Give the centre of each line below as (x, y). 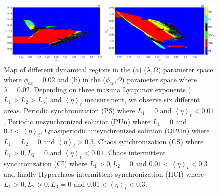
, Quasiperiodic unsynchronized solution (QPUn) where (125, 131)
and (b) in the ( (81, 79)
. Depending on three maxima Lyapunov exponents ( (110, 90)
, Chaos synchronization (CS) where (148, 141)
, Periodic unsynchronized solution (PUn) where (77, 121)
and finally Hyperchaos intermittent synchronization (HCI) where (104, 174)
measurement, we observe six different (142, 99)
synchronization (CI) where (46, 163)
